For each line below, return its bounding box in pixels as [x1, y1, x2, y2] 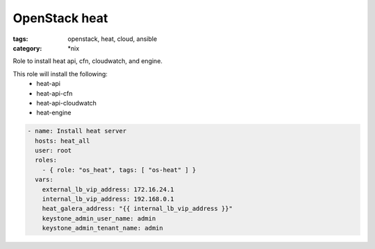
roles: [35, 156, 58, 164]
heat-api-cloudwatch [36, 98, 97, 107]
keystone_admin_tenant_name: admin [42, 224, 163, 232]
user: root [35, 146, 72, 155]
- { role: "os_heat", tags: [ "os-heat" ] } [42, 166, 197, 173]
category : [12, 44, 42, 52]
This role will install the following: [12, 69, 108, 78]
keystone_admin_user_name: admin [42, 214, 156, 222]
